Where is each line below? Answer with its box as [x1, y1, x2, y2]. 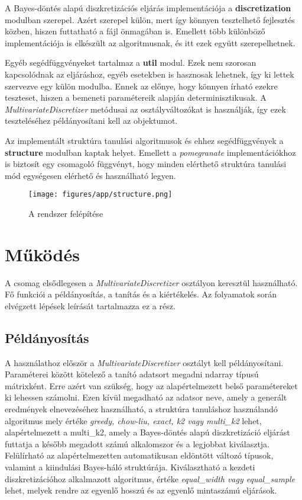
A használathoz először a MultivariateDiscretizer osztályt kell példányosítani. [5, 356, 284, 368]
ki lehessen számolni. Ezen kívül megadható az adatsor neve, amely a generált [5, 391, 287, 403]
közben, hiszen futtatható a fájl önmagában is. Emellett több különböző [5, 25, 265, 37]
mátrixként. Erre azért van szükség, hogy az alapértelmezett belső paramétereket [5, 379, 298, 392]
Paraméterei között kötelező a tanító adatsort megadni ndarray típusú [5, 368, 259, 380]
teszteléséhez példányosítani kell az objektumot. [5, 114, 178, 127]
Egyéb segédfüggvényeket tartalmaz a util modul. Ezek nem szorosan [5, 56, 256, 69]
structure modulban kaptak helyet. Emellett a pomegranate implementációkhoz [5, 146, 296, 158]
